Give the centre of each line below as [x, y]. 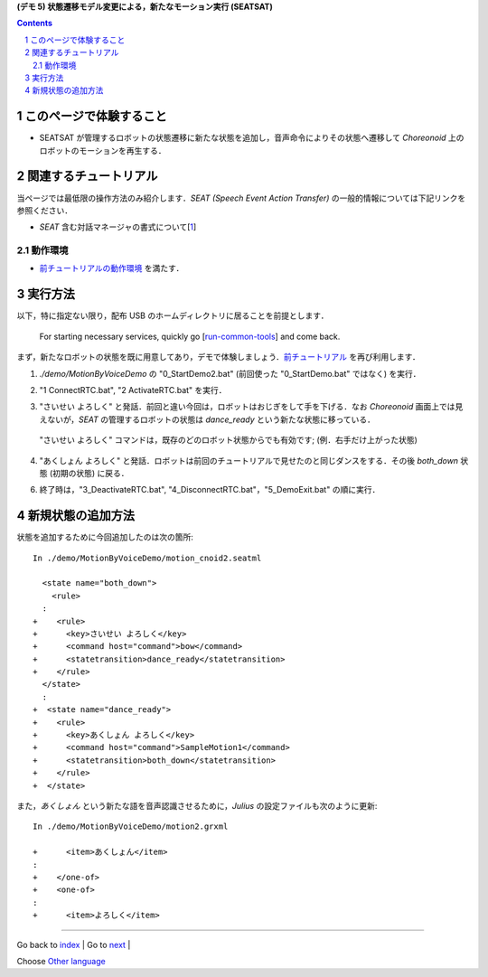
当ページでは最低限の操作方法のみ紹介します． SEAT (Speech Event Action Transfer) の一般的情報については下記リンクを [241, 198]
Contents [35, 23]
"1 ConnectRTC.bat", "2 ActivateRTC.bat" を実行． [133, 390]
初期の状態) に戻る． [91, 473]
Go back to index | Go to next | [74, 944]
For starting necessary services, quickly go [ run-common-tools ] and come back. [190, 336]
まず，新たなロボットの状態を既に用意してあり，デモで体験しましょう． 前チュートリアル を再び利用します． [218, 357]
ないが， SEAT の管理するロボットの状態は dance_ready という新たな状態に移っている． [211, 419]
